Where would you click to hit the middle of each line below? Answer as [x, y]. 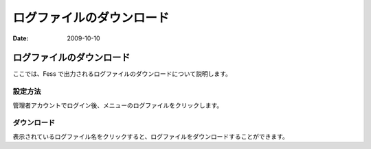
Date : [21, 38]
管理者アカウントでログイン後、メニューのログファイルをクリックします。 [118, 105]
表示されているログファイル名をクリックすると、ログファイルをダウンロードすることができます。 [150, 136]
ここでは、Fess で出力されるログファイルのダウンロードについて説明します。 [122, 74]
